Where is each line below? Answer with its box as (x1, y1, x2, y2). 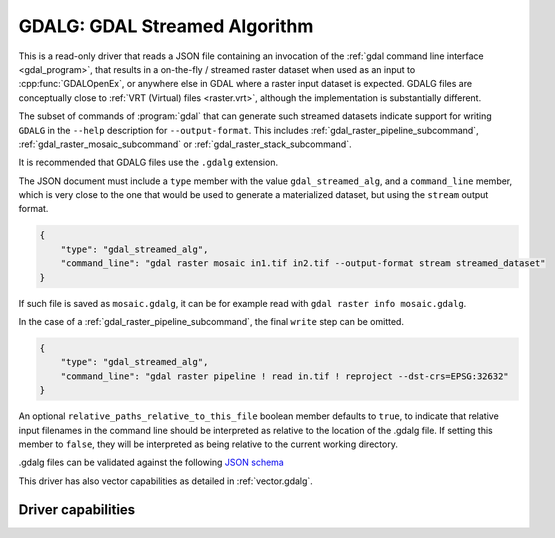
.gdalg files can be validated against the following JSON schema (18, 456, 284, 469)
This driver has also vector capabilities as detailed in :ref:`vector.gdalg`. (18, 475, 314, 487)
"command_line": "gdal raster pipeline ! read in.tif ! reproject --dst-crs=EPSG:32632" (60, 370, 509, 382)
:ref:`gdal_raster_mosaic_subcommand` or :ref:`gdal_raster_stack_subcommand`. (18, 138, 352, 150)
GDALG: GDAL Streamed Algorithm (18, 15, 314, 37)
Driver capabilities (18, 501, 136, 518)
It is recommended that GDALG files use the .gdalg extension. (18, 156, 279, 169)
